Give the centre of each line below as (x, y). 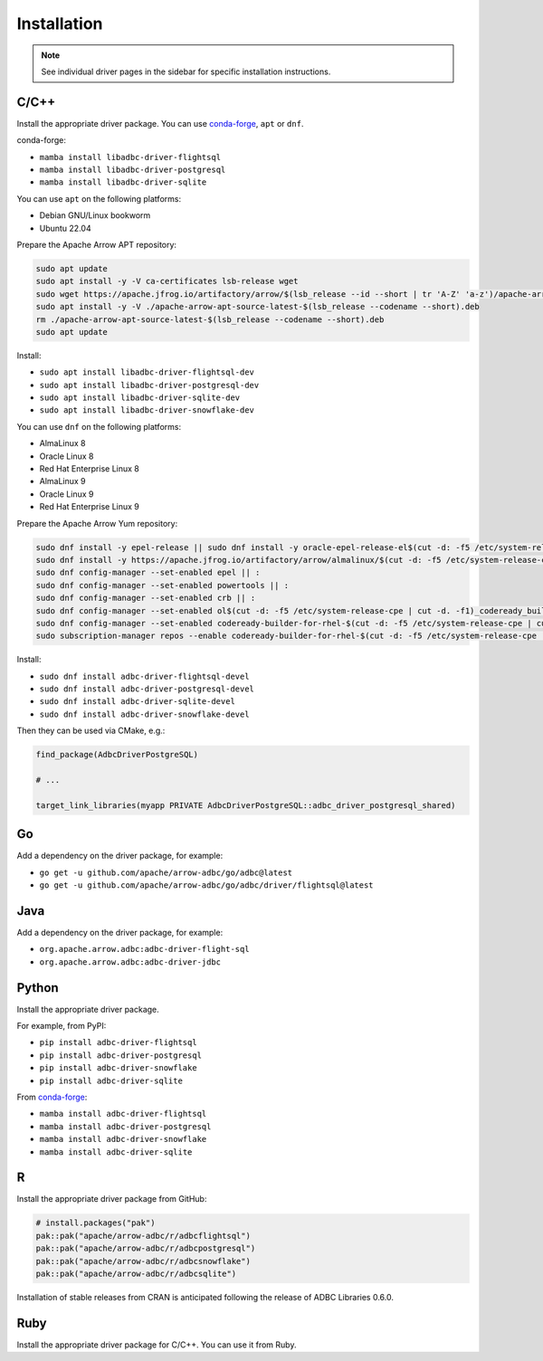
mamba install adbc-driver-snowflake (123, 1139)
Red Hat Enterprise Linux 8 (89, 469)
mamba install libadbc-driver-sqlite (123, 182)
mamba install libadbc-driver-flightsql (130, 157)
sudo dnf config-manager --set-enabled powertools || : (162, 585)
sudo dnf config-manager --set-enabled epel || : (148, 573)
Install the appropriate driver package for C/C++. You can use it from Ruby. (157, 1345)
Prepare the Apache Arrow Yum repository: (97, 523)
